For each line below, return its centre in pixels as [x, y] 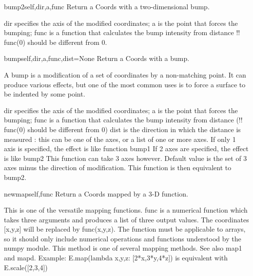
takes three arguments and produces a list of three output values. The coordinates [126, 219]
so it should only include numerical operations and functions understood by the [123, 238]
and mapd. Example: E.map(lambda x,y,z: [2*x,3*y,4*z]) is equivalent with [116, 258]
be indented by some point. [45, 94]
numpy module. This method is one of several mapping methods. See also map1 [123, 248]
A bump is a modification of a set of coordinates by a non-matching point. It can [125, 74]
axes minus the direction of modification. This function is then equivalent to [118, 168]
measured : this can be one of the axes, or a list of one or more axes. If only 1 [120, 139]
